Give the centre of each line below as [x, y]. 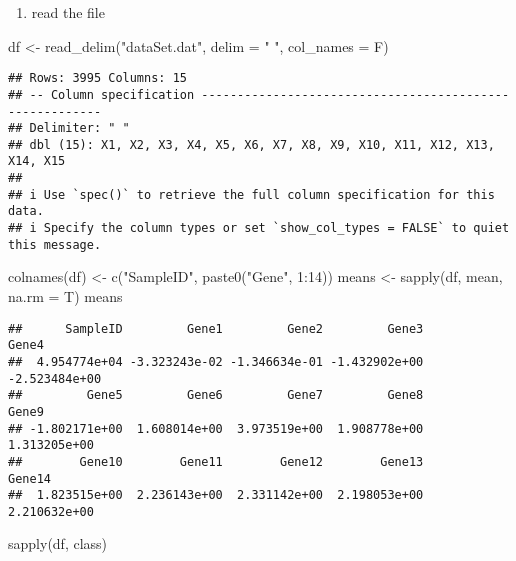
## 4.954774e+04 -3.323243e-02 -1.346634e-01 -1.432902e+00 [216, 361]
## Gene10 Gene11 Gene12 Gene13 [216, 461]
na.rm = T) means [65, 296]
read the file [68, 12]
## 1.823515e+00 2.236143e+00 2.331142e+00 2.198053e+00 [216, 495]
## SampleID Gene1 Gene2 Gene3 [216, 328]
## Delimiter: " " [69, 128]
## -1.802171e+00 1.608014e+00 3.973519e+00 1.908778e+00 [216, 428]
